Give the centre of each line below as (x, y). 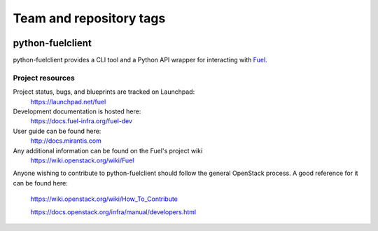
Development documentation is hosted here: (77, 111)
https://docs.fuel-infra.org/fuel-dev (82, 121)
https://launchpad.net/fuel (68, 101)
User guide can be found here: (57, 131)
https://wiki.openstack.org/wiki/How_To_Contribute (104, 199)
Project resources (44, 78)
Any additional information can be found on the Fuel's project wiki (108, 150)
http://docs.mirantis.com (66, 141)
